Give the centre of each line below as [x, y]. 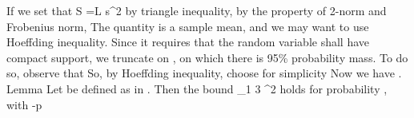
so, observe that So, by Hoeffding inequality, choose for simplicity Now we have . [204, 73]
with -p [24, 104]
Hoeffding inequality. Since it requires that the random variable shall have [188, 42]
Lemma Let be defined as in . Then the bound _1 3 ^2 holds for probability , [197, 88]
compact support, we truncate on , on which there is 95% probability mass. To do [207, 57]
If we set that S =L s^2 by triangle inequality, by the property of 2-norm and [197, 10]
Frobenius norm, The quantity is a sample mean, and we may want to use [188, 26]
